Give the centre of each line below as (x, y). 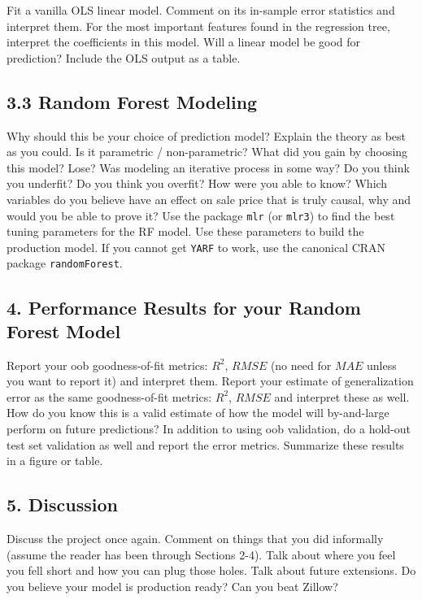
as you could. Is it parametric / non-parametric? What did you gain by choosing (207, 152)
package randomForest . (65, 263)
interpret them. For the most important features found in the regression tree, (198, 26)
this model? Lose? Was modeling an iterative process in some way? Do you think (208, 167)
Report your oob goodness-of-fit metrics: (107, 365)
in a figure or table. (55, 461)
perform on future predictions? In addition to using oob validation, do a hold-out (209, 429)
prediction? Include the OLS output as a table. (124, 57)
